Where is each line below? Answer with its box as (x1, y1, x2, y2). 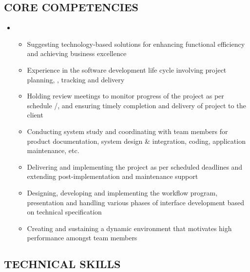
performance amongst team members (27, 233, 137, 243)
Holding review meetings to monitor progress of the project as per (27, 91, 224, 101)
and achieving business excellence (27, 48, 127, 58)
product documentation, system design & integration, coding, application (27, 136, 246, 146)
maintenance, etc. (27, 145, 79, 155)
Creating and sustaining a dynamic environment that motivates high (27, 223, 232, 233)
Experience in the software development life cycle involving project (27, 64, 227, 75)
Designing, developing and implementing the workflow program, (27, 187, 218, 197)
